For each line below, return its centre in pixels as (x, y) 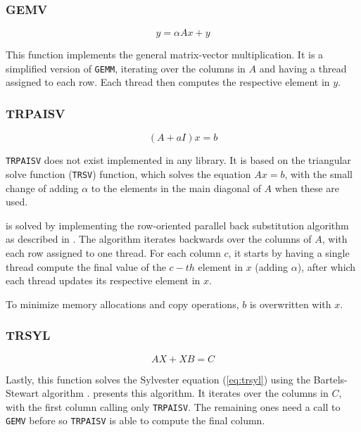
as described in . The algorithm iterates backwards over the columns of (159, 239)
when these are (307, 188)
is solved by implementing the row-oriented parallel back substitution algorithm (177, 225)
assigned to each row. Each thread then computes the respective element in (168, 82)
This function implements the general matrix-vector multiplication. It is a (165, 55)
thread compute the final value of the (86, 266)
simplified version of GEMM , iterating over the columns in (126, 68)
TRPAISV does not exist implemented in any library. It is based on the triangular (178, 160)
